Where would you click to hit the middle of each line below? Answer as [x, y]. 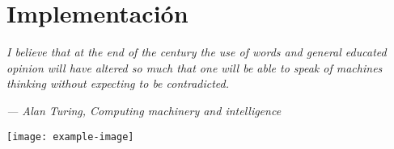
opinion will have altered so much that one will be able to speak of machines [195, 67]
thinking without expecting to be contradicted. [118, 83]
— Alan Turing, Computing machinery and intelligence [144, 110]
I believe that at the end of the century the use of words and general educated [197, 52]
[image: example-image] [70, 137]
